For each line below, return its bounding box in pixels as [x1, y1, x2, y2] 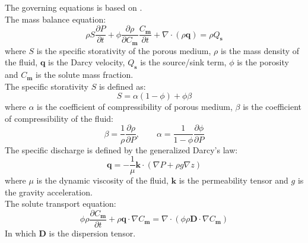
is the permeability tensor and [179, 174, 288, 187]
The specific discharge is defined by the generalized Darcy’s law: [5, 143, 238, 156]
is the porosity [237, 56, 289, 68]
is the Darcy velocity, [48, 56, 125, 68]
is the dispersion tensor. [49, 227, 136, 239]
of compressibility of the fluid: [5, 112, 113, 124]
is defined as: [99, 80, 146, 92]
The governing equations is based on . [5, 1, 142, 13]
